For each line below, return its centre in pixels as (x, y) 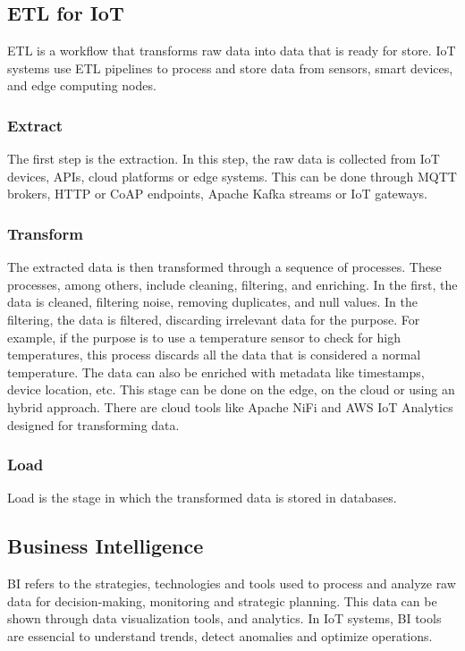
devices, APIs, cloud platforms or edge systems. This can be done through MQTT (232, 176)
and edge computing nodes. (82, 85)
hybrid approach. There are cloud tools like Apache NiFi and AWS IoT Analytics (230, 406)
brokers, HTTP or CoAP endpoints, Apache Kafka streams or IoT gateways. (217, 194)
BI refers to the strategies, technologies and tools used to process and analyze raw (232, 583)
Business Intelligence (106, 546)
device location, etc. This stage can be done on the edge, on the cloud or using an (231, 389)
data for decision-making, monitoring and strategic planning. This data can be (222, 600)
